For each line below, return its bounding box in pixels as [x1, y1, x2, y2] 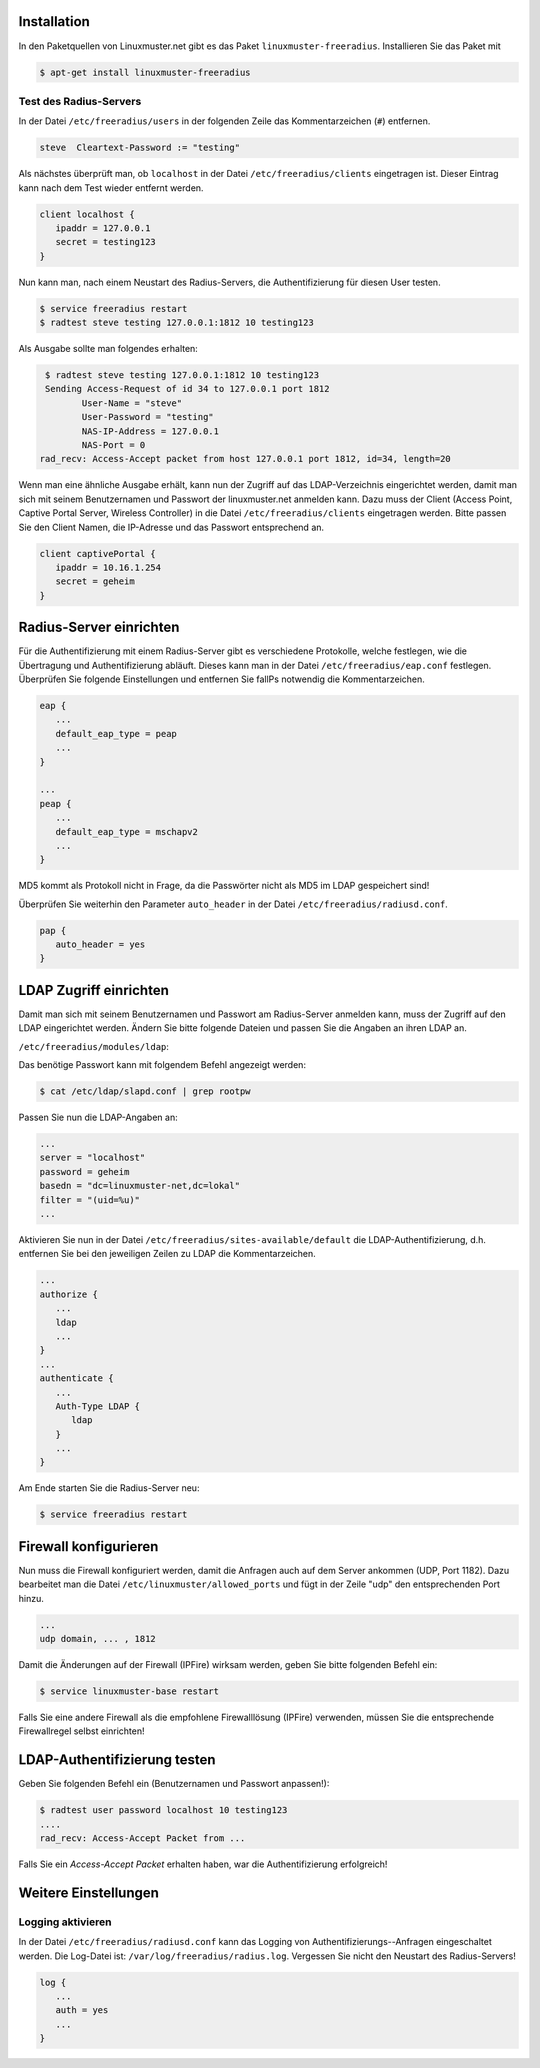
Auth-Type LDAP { [55, 1400, 140, 1412]
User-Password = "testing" [81, 411, 214, 423]
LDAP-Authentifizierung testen [18, 1751, 216, 1769]
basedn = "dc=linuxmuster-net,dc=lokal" [39, 1180, 240, 1192]
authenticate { [39, 1373, 114, 1384]
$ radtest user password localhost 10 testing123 [39, 1805, 288, 1816]
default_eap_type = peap [55, 728, 177, 739]
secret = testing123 [55, 236, 157, 248]
